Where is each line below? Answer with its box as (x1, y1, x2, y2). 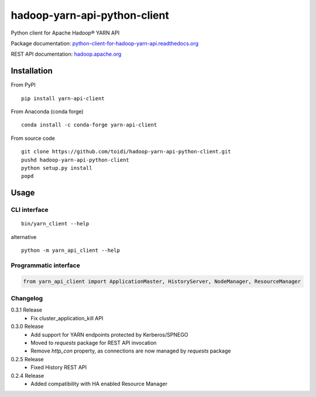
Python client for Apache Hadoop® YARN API (11, 29, 120, 36)
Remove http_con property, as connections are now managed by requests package (30, 347, 231, 354)
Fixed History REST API (30, 364, 87, 371)
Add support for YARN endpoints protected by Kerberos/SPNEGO (30, 331, 188, 338)
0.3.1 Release (11, 306, 42, 313)
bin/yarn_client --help (21, 220, 90, 227)
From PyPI (11, 81, 36, 88)
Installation (11, 66, 53, 76)
